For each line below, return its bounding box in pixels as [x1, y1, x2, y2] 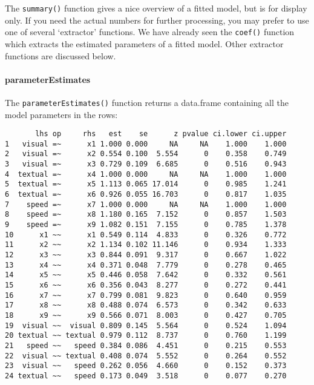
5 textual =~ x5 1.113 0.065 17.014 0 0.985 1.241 [5, 180, 287, 189]
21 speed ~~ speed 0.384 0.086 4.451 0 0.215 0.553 [5, 341, 287, 350]
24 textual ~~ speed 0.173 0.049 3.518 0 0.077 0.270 [5, 371, 287, 380]
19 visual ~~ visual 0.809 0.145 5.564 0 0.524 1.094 [5, 321, 287, 330]
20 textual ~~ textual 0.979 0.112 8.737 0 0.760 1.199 [5, 331, 287, 340]
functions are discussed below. [5, 49, 116, 62]
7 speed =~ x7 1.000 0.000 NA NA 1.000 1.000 [5, 200, 287, 209]
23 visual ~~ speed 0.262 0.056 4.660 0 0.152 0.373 [5, 361, 287, 370]
